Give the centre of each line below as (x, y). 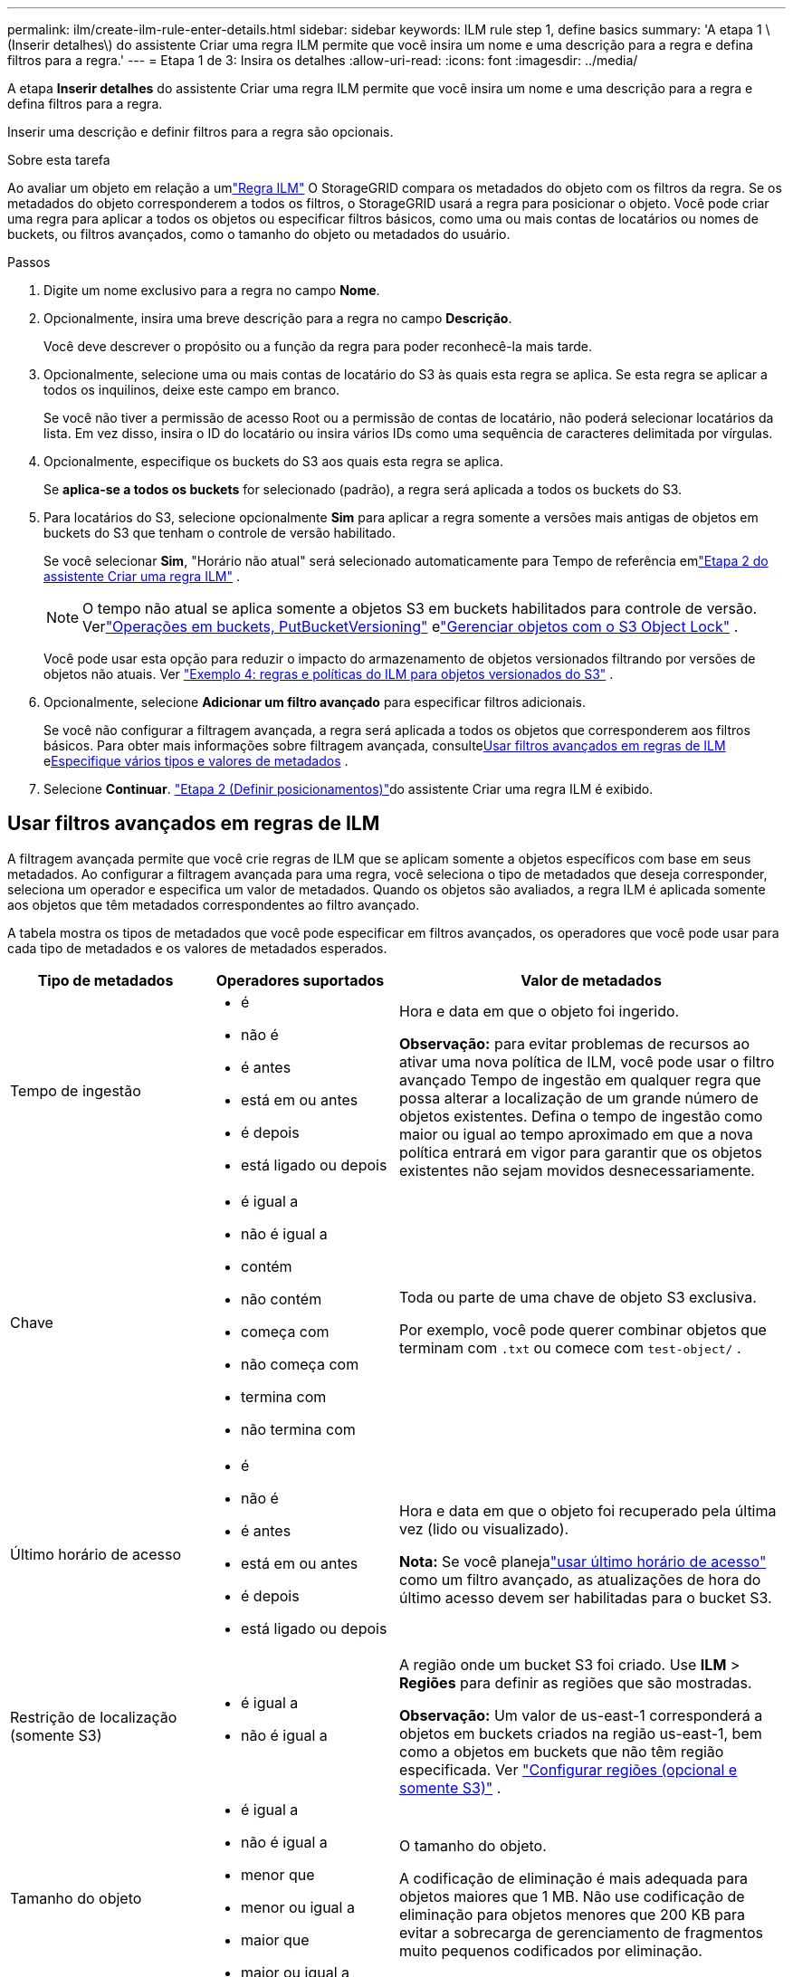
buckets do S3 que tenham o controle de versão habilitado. (220, 533)
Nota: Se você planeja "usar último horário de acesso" (583, 1561)
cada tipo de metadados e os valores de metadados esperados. (197, 948)
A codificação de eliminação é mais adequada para (574, 1878)
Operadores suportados (300, 980)
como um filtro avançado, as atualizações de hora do (580, 1579)
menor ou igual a (298, 1907)
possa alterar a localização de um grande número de (579, 1098)
